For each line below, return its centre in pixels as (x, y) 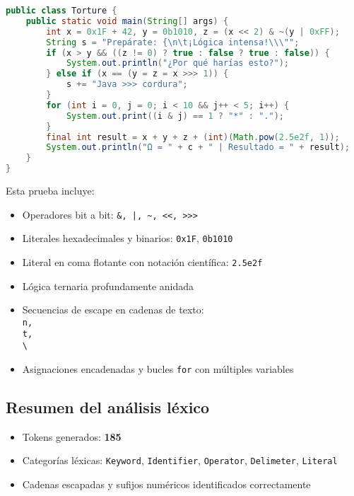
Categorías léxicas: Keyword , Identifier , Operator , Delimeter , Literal (180, 460)
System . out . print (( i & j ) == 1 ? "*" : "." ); (175, 116)
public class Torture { (61, 11)
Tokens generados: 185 (72, 436)
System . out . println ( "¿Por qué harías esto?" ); (177, 63)
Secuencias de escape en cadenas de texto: (113, 310)
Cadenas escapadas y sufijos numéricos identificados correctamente (166, 484)
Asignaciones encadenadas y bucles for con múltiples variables (158, 368)
